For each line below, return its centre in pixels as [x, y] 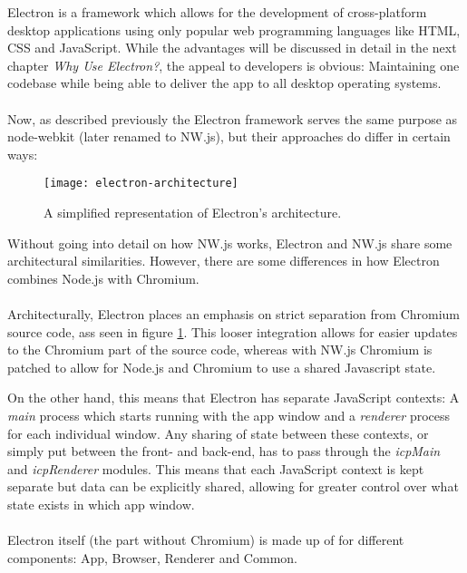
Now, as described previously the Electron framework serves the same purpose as [233, 118]
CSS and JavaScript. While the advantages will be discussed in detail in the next [232, 48]
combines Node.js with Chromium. [103, 278]
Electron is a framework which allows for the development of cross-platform [217, 12]
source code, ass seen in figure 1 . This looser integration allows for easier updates [233, 331]
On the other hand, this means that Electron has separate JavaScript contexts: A [233, 398]
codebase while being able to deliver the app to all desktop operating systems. [224, 83]
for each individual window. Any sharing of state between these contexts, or [218, 433]
